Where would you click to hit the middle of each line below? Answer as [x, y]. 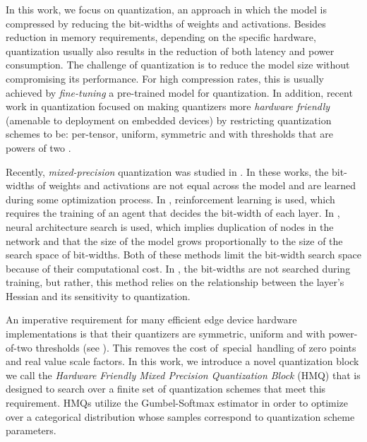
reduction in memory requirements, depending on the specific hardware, [161, 37]
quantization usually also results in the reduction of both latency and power [170, 50]
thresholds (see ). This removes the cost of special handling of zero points [196, 347]
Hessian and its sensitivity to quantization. [98, 295]
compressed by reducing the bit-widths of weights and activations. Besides [166, 23]
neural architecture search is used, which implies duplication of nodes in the [170, 226]
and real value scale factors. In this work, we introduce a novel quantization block [182, 361]
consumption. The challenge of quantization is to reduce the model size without [178, 65]
